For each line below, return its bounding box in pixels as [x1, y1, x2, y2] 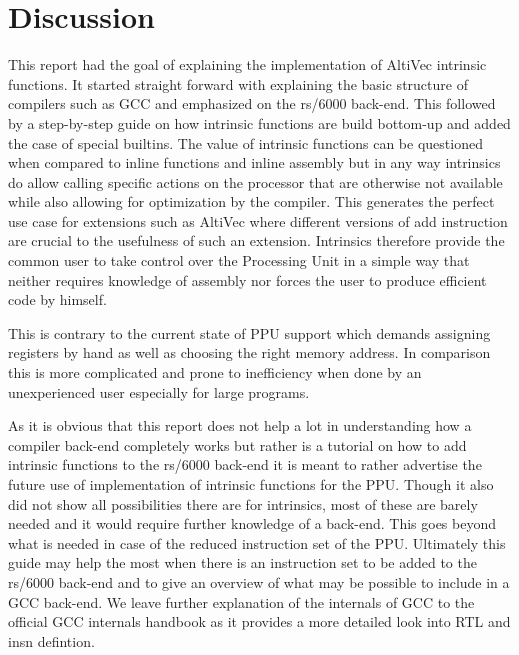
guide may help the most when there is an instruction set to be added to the [8, 552, 477, 573]
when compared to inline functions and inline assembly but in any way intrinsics [8, 152, 501, 173]
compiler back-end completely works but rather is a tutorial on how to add [8, 434, 467, 455]
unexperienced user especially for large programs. [8, 381, 310, 402]
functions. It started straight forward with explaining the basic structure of [8, 73, 468, 94]
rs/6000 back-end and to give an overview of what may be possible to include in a [8, 571, 510, 592]
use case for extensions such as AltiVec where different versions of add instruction [8, 210, 508, 231]
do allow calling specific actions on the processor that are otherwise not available [8, 171, 503, 192]
